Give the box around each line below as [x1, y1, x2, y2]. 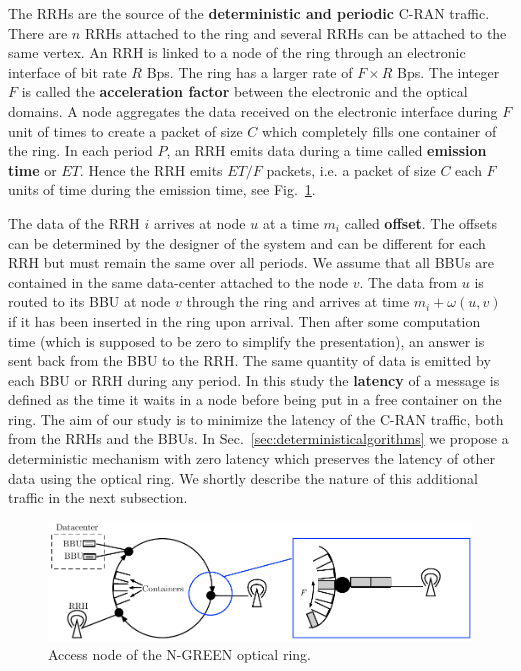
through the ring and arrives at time [186, 291, 410, 312]
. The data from [359, 271, 458, 292]
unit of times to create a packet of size [8, 120, 243, 141]
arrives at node [154, 212, 246, 233]
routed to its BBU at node [8, 291, 171, 312]
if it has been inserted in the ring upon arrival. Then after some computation [8, 310, 481, 331]
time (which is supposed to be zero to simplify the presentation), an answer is [8, 330, 485, 351]
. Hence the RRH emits [79, 159, 223, 180]
